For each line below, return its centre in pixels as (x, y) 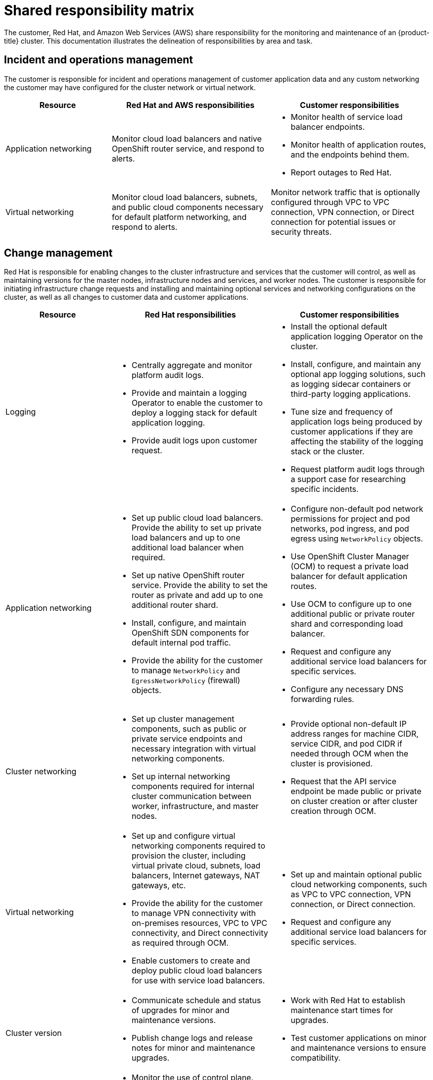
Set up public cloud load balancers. (197, 518)
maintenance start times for (342, 1010)
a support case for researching (348, 479)
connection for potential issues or (333, 222)
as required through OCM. (180, 943)
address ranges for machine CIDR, (355, 734)
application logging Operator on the (357, 337)
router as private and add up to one (197, 595)
